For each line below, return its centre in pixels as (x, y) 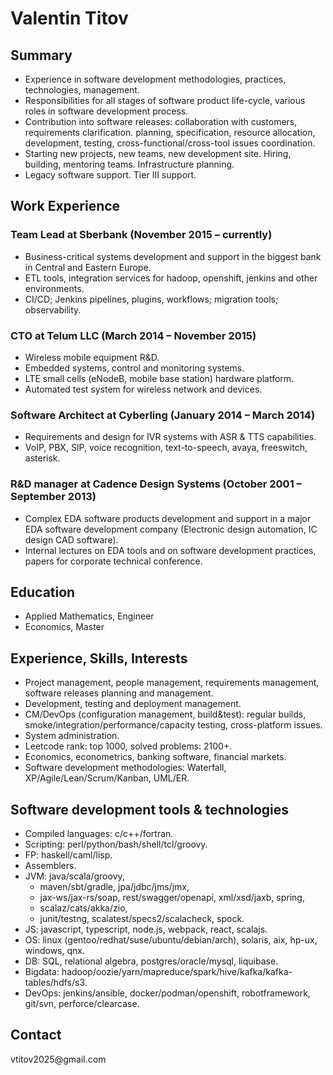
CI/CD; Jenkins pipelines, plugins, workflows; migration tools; (151, 299)
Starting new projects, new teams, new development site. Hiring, (158, 153)
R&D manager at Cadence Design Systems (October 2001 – (156, 484)
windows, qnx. (54, 951)
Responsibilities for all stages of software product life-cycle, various (165, 100)
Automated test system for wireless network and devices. (143, 389)
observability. (53, 309)
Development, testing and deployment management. (133, 704)
